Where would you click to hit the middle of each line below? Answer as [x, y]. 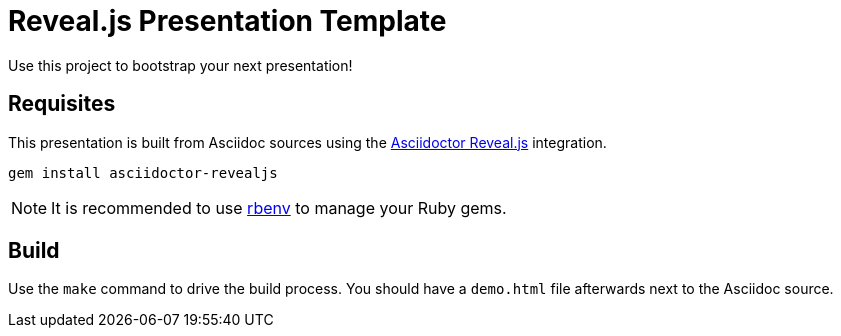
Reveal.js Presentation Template [227, 21]
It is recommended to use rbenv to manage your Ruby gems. [279, 207]
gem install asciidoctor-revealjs [143, 172]
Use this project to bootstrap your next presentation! [180, 65]
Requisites [62, 104]
